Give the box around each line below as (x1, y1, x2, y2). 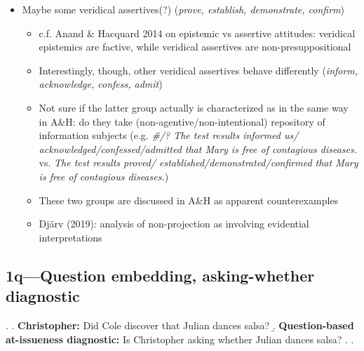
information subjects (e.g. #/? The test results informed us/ (39, 128, 299, 143)
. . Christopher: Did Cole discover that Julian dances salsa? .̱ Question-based (6, 317, 354, 332)
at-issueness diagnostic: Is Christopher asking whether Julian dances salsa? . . (6, 331, 354, 346)
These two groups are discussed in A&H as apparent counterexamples (39, 192, 339, 207)
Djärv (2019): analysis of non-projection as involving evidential (39, 216, 309, 231)
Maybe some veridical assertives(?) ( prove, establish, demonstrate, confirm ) (22, 2, 345, 16)
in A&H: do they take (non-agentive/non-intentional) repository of (39, 114, 325, 128)
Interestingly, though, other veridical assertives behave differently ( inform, (39, 62, 358, 77)
